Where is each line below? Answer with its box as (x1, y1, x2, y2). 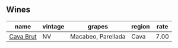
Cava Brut (9, 32, 37, 40)
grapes (87, 22, 109, 30)
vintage (42, 22, 65, 30)
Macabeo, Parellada (70, 32, 126, 40)
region (131, 22, 150, 30)
